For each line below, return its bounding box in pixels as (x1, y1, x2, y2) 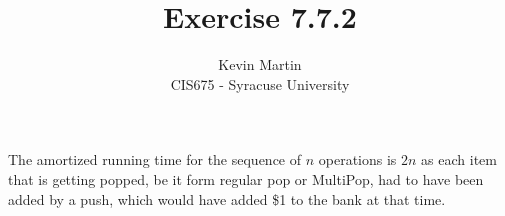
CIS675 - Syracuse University (170, 73, 350, 94)
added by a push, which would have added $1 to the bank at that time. (8, 188, 446, 209)
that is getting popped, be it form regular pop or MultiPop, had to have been (8, 168, 484, 189)
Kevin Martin (218, 54, 302, 75)
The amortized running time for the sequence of (8, 149, 302, 170)
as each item (421, 149, 497, 170)
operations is (318, 149, 397, 170)
